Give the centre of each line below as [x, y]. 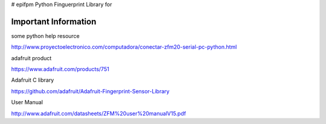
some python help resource [45, 36]
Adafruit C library [33, 80]
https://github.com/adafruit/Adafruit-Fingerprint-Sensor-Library [90, 91]
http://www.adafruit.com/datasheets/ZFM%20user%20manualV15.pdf [99, 113]
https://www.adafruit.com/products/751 [60, 69]
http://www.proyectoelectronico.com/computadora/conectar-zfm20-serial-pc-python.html [124, 47]
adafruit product [31, 58]
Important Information [54, 21]
